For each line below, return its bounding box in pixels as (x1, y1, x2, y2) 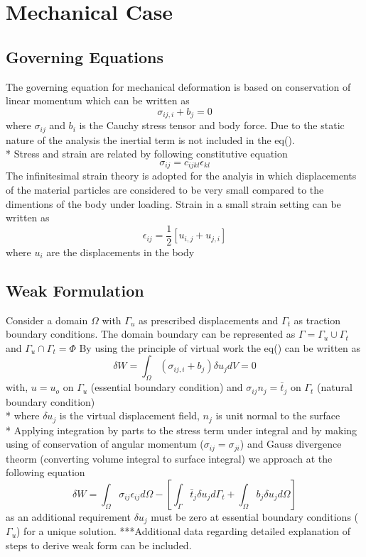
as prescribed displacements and (138, 312, 279, 327)
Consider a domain (6, 312, 88, 327)
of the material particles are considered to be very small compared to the (6, 182, 324, 197)
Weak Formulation (6, 279, 144, 301)
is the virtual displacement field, (59, 408, 200, 423)
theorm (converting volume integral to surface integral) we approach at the (6, 451, 333, 465)
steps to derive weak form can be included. (6, 537, 192, 552)
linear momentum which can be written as (6, 93, 190, 108)
